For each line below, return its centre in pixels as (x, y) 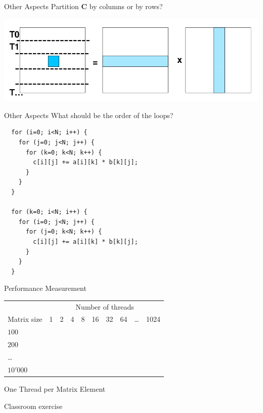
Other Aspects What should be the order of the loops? (89, 115)
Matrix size (25, 319)
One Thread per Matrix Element (55, 388)
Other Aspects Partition (41, 6)
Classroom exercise (33, 406)
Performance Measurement (45, 288)
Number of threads (105, 306)
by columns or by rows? (126, 6)
